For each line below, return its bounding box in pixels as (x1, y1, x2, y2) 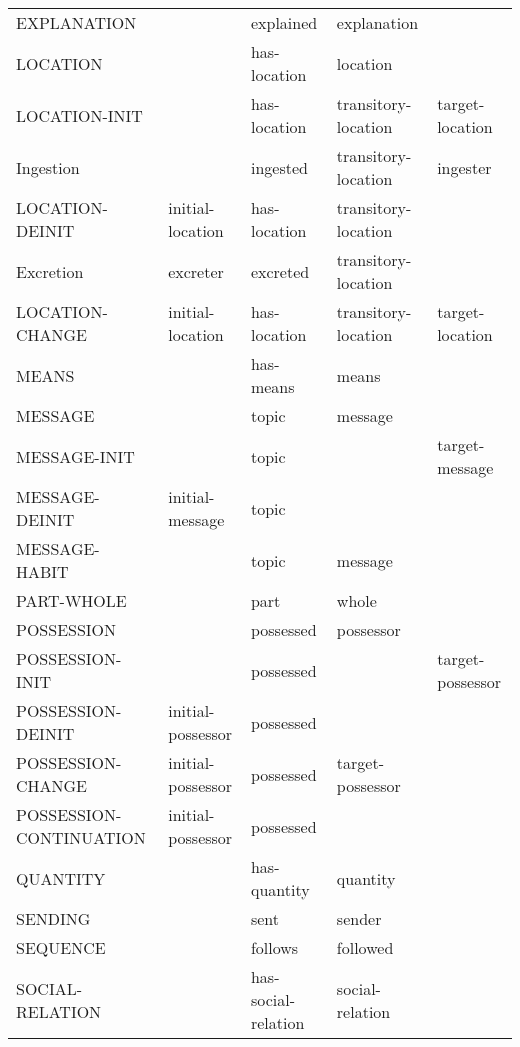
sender (336, 907, 382, 930)
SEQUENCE (16, 936, 106, 959)
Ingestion (16, 155, 80, 179)
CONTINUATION (16, 826, 146, 849)
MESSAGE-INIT (16, 444, 135, 468)
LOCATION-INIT (16, 103, 143, 127)
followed (336, 936, 394, 959)
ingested (250, 155, 308, 179)
